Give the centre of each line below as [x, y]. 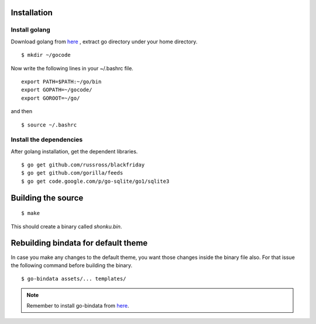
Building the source [47, 198]
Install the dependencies [47, 139]
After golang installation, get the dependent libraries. [74, 151]
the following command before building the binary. [72, 265]
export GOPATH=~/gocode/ [57, 90]
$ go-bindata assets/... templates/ [74, 279]
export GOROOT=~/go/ [51, 98]
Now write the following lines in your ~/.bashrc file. [72, 68]
